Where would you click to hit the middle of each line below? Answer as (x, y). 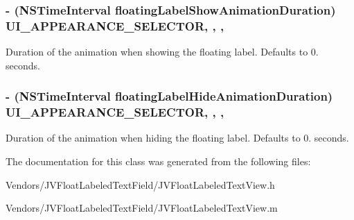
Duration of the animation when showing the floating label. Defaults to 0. (162, 52)
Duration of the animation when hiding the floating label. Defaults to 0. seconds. (177, 138)
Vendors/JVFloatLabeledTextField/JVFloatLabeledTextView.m (142, 208)
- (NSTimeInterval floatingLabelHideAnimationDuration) (169, 96)
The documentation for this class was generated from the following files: (158, 161)
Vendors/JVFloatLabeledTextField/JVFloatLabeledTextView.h (140, 184)
